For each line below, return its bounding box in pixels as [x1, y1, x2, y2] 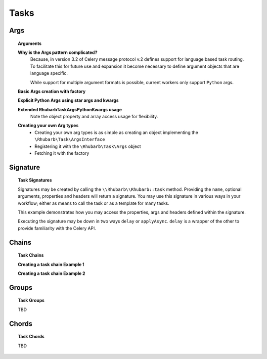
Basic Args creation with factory [18, 88, 86, 94]
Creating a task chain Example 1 [18, 261, 85, 267]
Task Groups [18, 297, 44, 304]
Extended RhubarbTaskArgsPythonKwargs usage [18, 106, 122, 112]
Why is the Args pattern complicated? [18, 49, 97, 55]
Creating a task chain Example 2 [18, 270, 86, 276]
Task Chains [18, 252, 44, 258]
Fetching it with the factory [35, 150, 89, 156]
